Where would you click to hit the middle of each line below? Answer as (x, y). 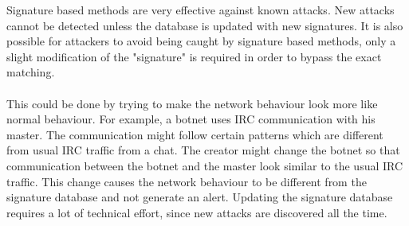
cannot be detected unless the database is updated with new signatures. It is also (205, 25)
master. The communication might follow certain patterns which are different (195, 134)
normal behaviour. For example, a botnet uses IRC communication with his (191, 119)
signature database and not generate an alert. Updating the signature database (200, 197)
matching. (31, 72)
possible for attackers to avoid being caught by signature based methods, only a (201, 41)
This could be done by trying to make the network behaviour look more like (192, 103)
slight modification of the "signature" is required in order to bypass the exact (194, 56)
